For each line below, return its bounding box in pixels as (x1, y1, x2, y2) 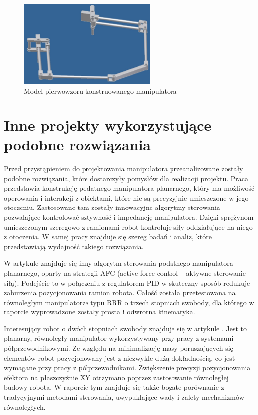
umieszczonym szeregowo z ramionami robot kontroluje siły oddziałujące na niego (4, 221, 253, 232)
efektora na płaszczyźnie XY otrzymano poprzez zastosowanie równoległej (4, 372, 229, 382)
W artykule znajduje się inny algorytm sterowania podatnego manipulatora (4, 258, 233, 268)
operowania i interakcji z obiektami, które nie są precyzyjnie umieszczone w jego (4, 192, 249, 203)
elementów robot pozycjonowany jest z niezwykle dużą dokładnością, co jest (4, 352, 235, 363)
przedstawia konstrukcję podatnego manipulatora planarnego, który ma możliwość (4, 183, 255, 193)
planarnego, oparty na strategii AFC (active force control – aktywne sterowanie (4, 267, 246, 278)
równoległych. (4, 401, 46, 412)
